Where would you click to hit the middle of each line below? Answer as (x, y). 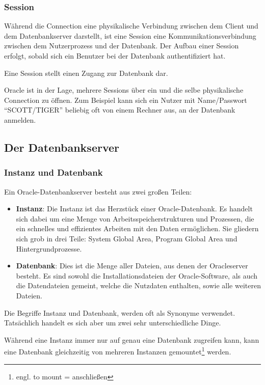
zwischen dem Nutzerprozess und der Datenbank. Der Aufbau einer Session (122, 46)
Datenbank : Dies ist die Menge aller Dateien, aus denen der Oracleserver (132, 266)
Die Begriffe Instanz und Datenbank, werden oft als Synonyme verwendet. (120, 312)
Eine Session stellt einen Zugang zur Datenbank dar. (86, 73)
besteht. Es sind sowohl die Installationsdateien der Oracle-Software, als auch (137, 275)
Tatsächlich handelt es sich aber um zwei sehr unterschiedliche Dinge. (113, 323)
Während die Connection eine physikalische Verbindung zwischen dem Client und (131, 26)
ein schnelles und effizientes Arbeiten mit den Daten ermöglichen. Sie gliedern (137, 228)
